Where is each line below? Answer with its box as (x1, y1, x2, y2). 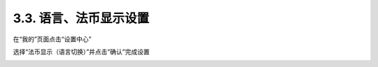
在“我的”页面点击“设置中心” (13, 35, 92, 43)
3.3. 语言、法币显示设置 (13, 10, 150, 26)
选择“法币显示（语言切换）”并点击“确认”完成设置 (13, 47, 150, 56)
